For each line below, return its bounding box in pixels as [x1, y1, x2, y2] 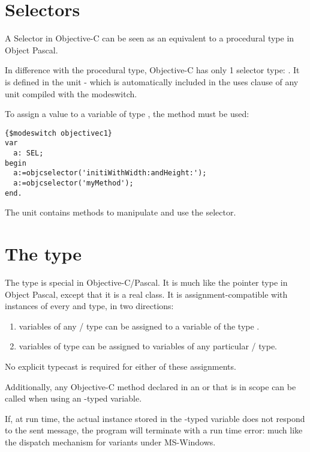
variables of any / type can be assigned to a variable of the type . [19, 319, 260, 332]
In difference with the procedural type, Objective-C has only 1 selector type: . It [5, 64, 300, 76]
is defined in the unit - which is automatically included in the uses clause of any [5, 75, 299, 88]
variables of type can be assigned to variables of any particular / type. [19, 340, 277, 352]
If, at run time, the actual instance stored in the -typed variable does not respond [5, 412, 305, 424]
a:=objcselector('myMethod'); [13, 178, 134, 187]
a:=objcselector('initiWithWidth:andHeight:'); [13, 169, 207, 178]
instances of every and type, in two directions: [5, 300, 174, 312]
